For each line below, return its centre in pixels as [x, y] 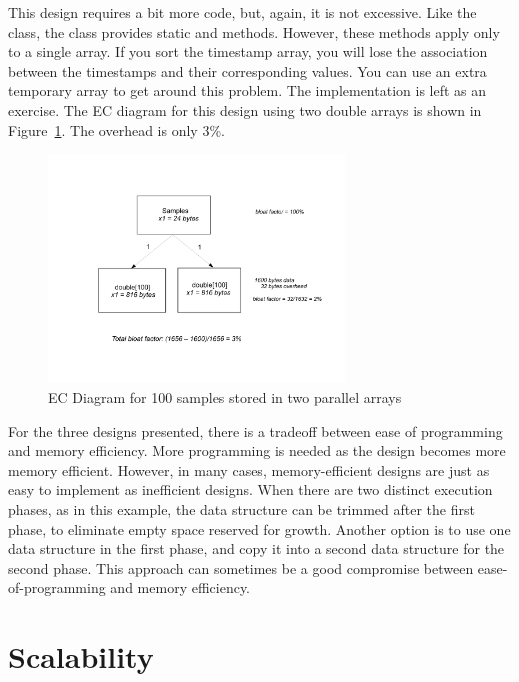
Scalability [81, 656]
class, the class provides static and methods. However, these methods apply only [254, 31]
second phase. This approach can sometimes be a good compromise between [241, 567]
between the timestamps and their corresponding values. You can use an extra [247, 70]
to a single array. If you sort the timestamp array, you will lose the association [248, 51]
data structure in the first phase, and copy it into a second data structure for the [256, 548]
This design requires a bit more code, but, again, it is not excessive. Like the [242, 12]
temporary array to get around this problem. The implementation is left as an [247, 90]
